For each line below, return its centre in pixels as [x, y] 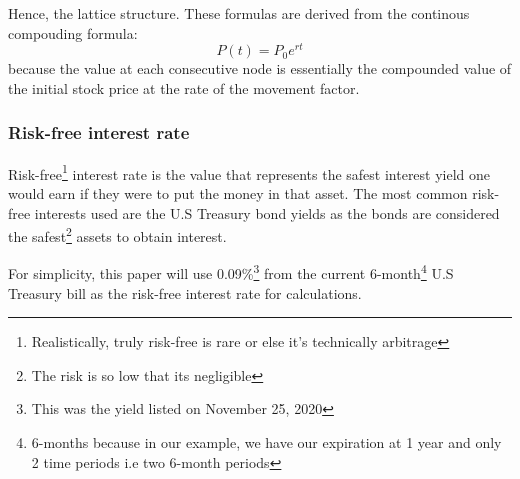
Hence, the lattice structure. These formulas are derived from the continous [239, 13]
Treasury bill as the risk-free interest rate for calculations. [185, 292]
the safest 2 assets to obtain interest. [117, 234]
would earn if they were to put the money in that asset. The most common [238, 192]
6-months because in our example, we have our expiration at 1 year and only [266, 441]
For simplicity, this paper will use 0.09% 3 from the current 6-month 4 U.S [231, 272]
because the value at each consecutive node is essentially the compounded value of [260, 68]
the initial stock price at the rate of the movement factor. [184, 87]
